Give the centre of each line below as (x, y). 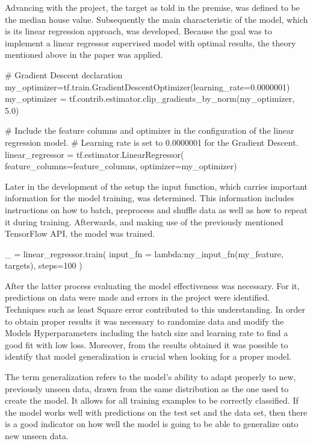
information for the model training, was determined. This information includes (150, 198)
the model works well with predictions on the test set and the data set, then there (156, 412)
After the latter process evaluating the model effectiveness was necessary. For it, (152, 285)
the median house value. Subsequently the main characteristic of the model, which (156, 19)
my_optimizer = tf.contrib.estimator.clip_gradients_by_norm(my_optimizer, (150, 98)
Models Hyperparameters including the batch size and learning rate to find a (147, 333)
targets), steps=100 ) (44, 265)
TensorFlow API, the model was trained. (80, 233)
